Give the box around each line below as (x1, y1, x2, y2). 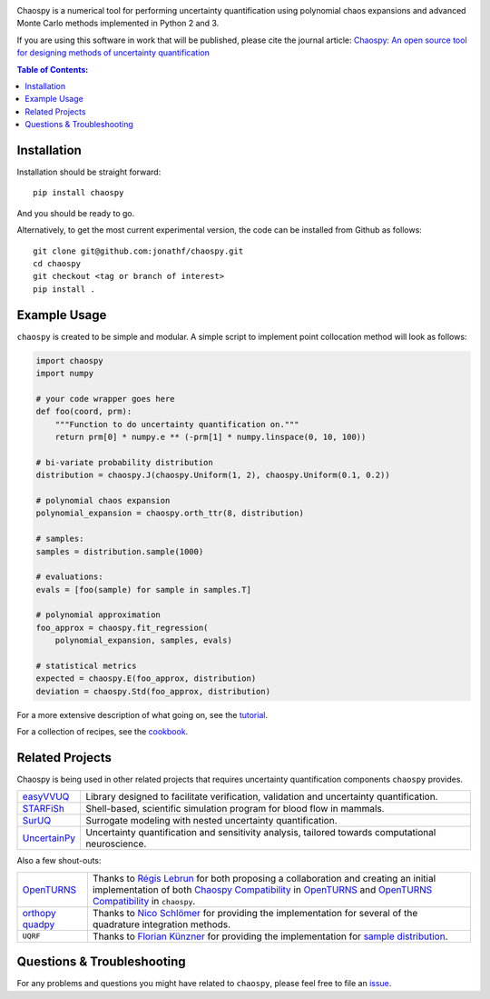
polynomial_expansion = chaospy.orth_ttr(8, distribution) (35, 508, 304, 518)
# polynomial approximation (35, 610, 161, 620)
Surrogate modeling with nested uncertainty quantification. (85, 814, 338, 827)
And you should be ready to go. (16, 207, 135, 218)
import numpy (35, 368, 94, 379)
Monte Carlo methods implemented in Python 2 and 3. (16, 18, 220, 29)
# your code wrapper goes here (35, 394, 176, 404)
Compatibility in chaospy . (92, 894, 196, 907)
